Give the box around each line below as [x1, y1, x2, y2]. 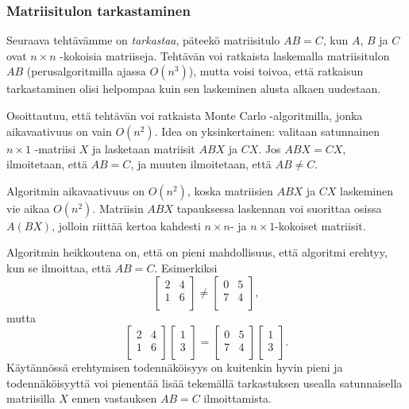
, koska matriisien [187, 182, 273, 199]
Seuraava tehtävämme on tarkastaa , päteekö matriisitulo [6, 32, 280, 48]
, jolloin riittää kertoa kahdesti [52, 217, 201, 233]
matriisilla [6, 390, 56, 407]
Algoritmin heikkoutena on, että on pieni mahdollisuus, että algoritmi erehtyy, [6, 244, 388, 260]
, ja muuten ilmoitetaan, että [130, 156, 272, 172]
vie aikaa [6, 199, 50, 216]
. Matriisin [92, 199, 144, 216]
